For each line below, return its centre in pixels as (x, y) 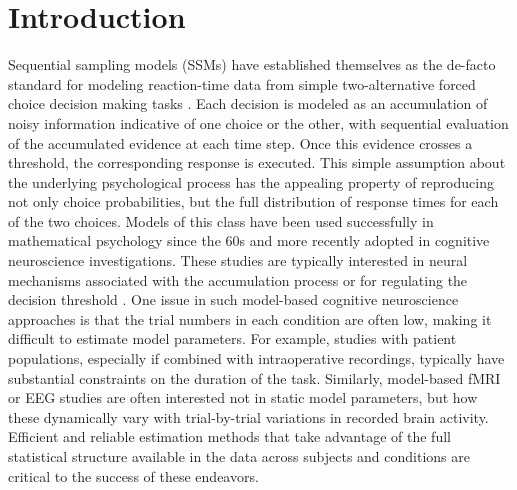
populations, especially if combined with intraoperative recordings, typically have (256, 358)
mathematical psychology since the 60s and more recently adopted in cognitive (249, 240)
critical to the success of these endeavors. (133, 475)
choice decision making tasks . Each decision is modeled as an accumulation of (248, 103)
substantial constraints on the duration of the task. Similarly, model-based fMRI (254, 377)
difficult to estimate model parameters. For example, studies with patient (232, 338)
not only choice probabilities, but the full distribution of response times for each (253, 201)
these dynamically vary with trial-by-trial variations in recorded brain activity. (248, 416)
